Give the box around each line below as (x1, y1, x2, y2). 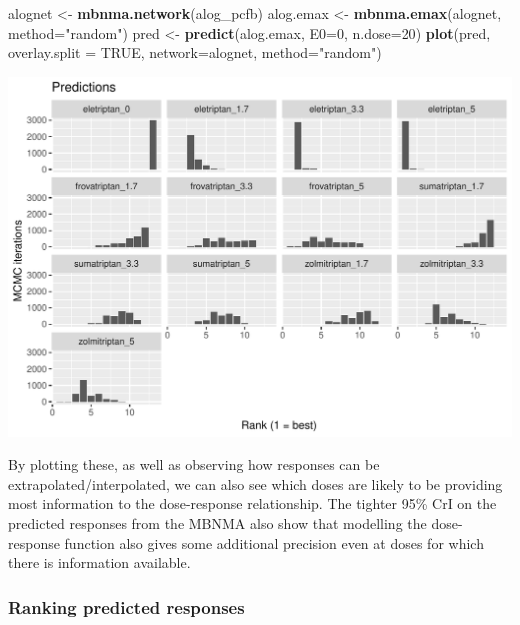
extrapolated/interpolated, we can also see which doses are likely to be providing (8, 473, 503, 494)
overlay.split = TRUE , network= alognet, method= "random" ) (8, 42, 382, 63)
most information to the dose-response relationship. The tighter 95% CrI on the (8, 493, 497, 514)
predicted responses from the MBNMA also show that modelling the (8, 512, 427, 533)
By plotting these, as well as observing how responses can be (8, 454, 380, 475)
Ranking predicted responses (8, 594, 245, 619)
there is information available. (8, 552, 191, 573)
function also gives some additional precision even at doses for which (64, 532, 484, 553)
